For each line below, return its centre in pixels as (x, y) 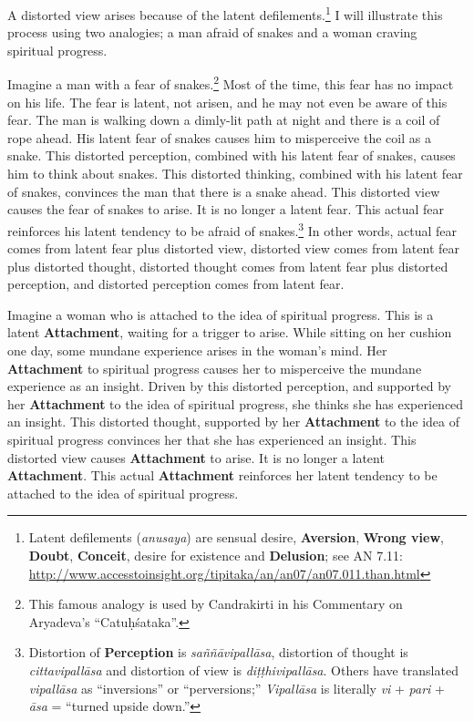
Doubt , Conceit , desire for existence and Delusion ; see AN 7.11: (216, 555)
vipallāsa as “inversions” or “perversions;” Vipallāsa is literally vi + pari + (237, 688)
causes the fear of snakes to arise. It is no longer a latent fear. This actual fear (226, 209)
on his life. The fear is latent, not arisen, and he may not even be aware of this (227, 102)
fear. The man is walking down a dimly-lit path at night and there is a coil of (224, 120)
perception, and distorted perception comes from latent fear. (176, 284)
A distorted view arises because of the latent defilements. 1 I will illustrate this (225, 13)
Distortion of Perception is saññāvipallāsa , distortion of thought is (218, 652)
